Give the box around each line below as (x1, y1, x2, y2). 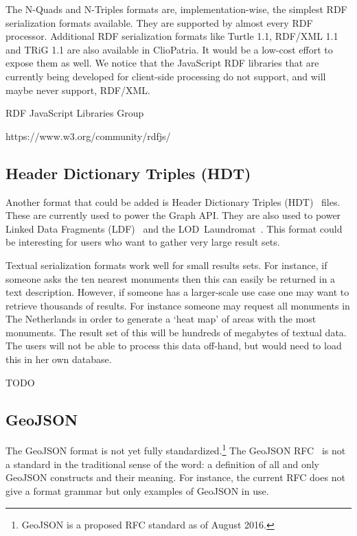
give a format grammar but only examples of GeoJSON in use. (5, 483, 269, 498)
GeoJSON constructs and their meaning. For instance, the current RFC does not (5, 470, 345, 485)
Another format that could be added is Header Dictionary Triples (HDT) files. (5, 194, 341, 209)
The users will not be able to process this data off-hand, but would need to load (5, 338, 342, 353)
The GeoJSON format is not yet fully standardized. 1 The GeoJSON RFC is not (5, 441, 346, 458)
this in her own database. (5, 352, 112, 366)
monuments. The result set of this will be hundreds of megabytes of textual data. (5, 325, 347, 339)
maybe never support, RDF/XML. (5, 82, 150, 97)
